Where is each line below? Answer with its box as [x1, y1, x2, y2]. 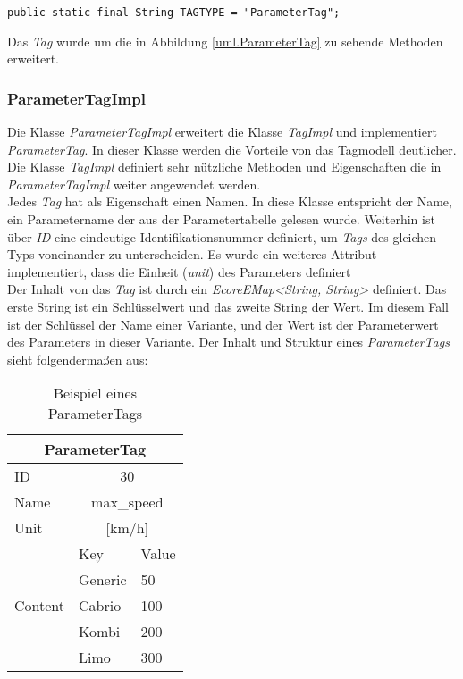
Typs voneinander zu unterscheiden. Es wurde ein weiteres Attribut [7, 245, 377, 264]
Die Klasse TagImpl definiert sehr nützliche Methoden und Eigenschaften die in [7, 157, 442, 176]
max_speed [91, 491, 164, 513]
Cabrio [79, 595, 122, 616]
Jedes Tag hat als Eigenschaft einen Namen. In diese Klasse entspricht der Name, [7, 192, 452, 211]
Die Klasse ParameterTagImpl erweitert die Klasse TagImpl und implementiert [7, 122, 437, 141]
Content [14, 595, 65, 616]
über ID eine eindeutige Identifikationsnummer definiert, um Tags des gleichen [7, 227, 437, 246]
